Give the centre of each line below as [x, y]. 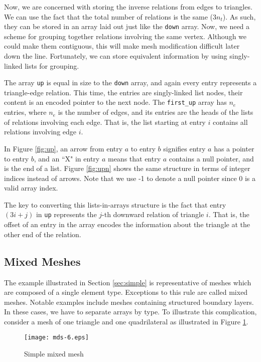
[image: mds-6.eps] [56, 338]
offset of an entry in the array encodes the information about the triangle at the [127, 224]
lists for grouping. [52, 65]
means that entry [134, 158]
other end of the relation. [43, 234]
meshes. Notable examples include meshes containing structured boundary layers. [129, 302]
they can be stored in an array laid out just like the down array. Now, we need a [127, 26]
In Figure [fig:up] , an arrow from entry [63, 148]
